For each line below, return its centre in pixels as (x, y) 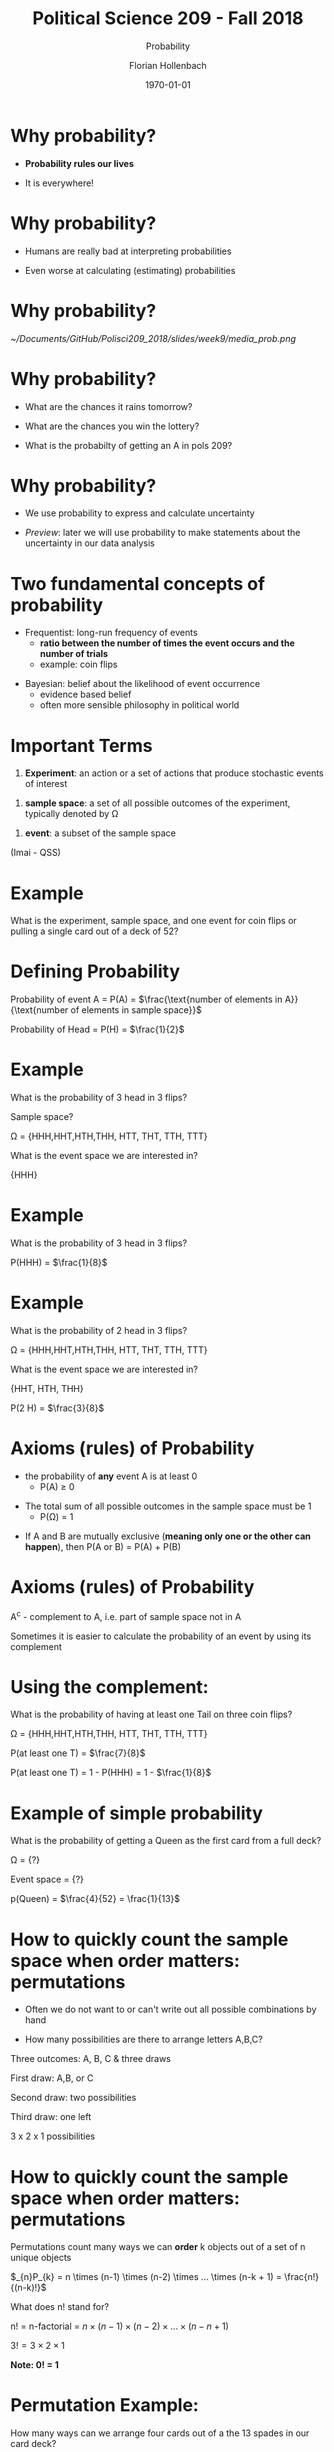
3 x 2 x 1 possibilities (53, 2136)
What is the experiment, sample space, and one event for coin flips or (153, 921)
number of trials (73, 654)
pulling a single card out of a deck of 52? (94, 931)
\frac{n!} (301, 2277)
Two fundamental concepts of (138, 583)
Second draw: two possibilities (73, 2098)
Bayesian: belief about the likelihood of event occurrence (142, 684)
